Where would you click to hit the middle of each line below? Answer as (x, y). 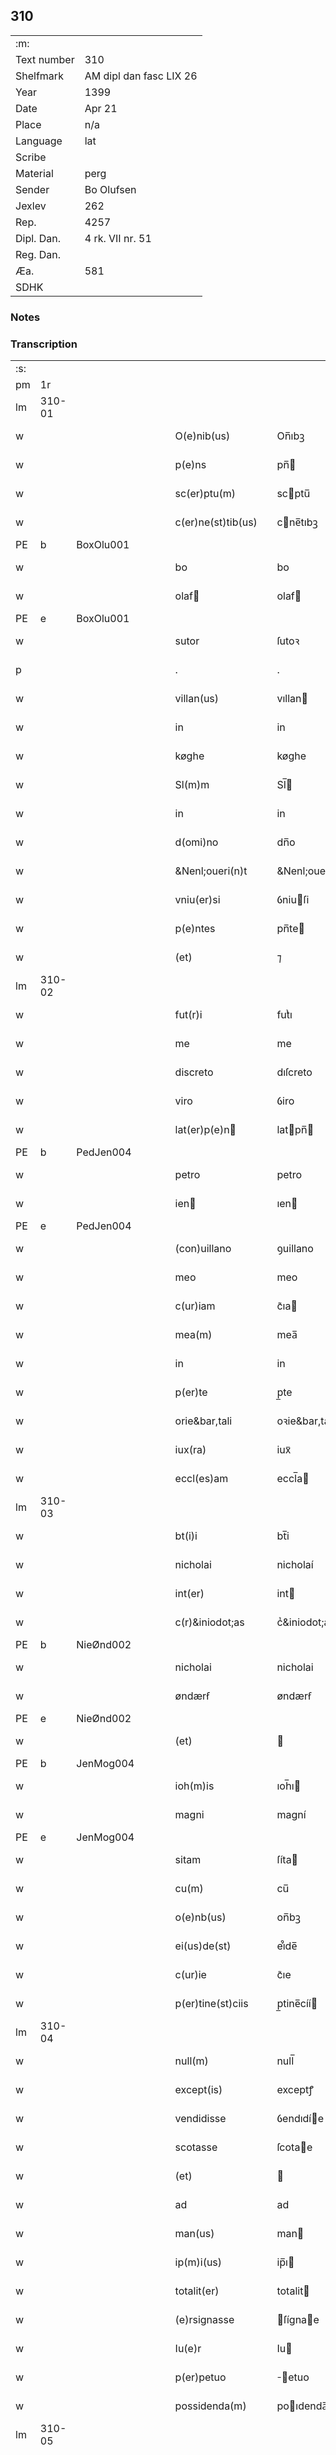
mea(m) (193, 1335)
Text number (45, 59)
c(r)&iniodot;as (209, 1622)
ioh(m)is (194, 1786)
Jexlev (31, 206)
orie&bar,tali (203, 1421)
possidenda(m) (210, 2406)
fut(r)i (188, 1015)
